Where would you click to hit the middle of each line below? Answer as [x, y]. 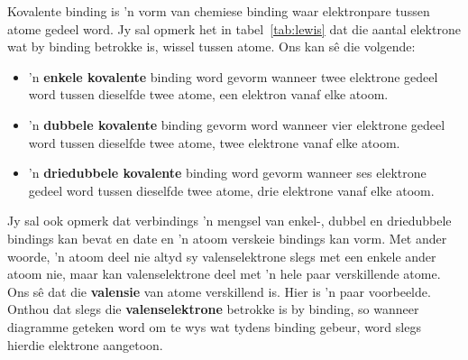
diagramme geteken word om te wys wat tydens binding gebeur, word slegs [214, 326]
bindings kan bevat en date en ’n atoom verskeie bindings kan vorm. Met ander [227, 238]
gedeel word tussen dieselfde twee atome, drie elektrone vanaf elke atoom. [231, 190]
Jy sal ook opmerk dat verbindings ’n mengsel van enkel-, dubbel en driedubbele [229, 221]
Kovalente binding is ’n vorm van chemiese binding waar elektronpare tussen [219, 11]
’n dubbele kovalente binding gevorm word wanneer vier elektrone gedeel [237, 124]
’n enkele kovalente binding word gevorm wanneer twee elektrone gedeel [233, 76]
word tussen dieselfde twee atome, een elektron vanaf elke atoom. [208, 94]
